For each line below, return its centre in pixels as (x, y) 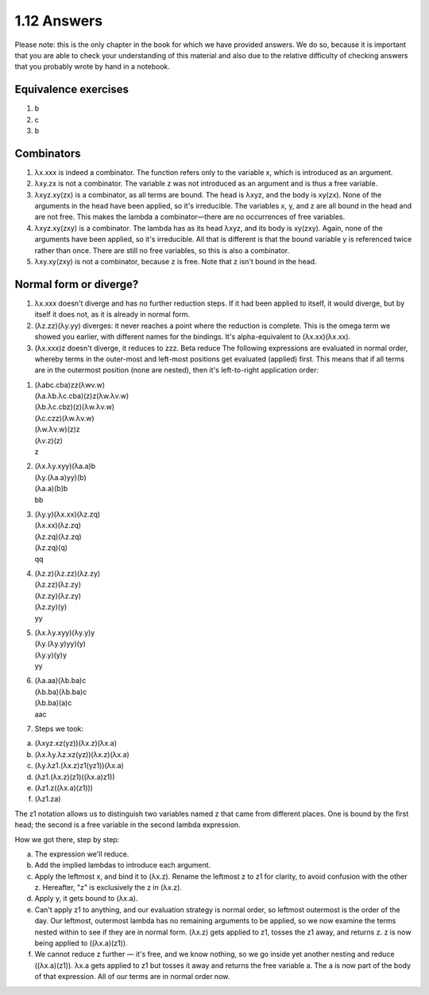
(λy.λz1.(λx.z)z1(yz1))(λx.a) (79, 766)
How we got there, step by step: (67, 839)
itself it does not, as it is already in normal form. (112, 314)
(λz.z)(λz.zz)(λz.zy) (68, 573)
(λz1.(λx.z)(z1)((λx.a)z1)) (75, 777)
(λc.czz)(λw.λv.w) (64, 418)
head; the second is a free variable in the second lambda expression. (128, 825)
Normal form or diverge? (77, 284)
